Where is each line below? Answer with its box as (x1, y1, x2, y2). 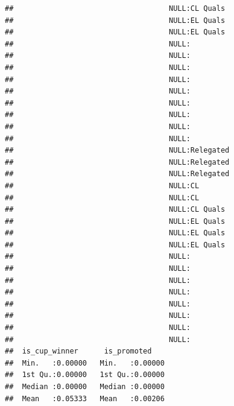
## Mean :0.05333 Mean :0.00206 (5, 394, 165, 403)
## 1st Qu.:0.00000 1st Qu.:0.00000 (5, 370, 165, 379)
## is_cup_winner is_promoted (5, 347, 152, 356)
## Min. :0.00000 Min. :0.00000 (5, 358, 165, 367)
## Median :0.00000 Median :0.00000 (5, 382, 165, 391)
